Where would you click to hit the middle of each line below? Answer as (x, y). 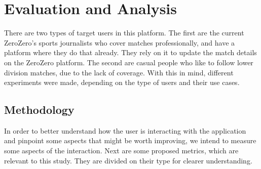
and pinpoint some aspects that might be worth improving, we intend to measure (130, 140)
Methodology (39, 110)
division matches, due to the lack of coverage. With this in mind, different (119, 72)
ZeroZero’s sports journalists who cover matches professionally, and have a (120, 42)
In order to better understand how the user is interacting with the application (125, 130)
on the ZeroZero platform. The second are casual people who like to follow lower (129, 62)
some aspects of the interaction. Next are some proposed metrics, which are (121, 151)
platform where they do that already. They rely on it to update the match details (130, 52)
